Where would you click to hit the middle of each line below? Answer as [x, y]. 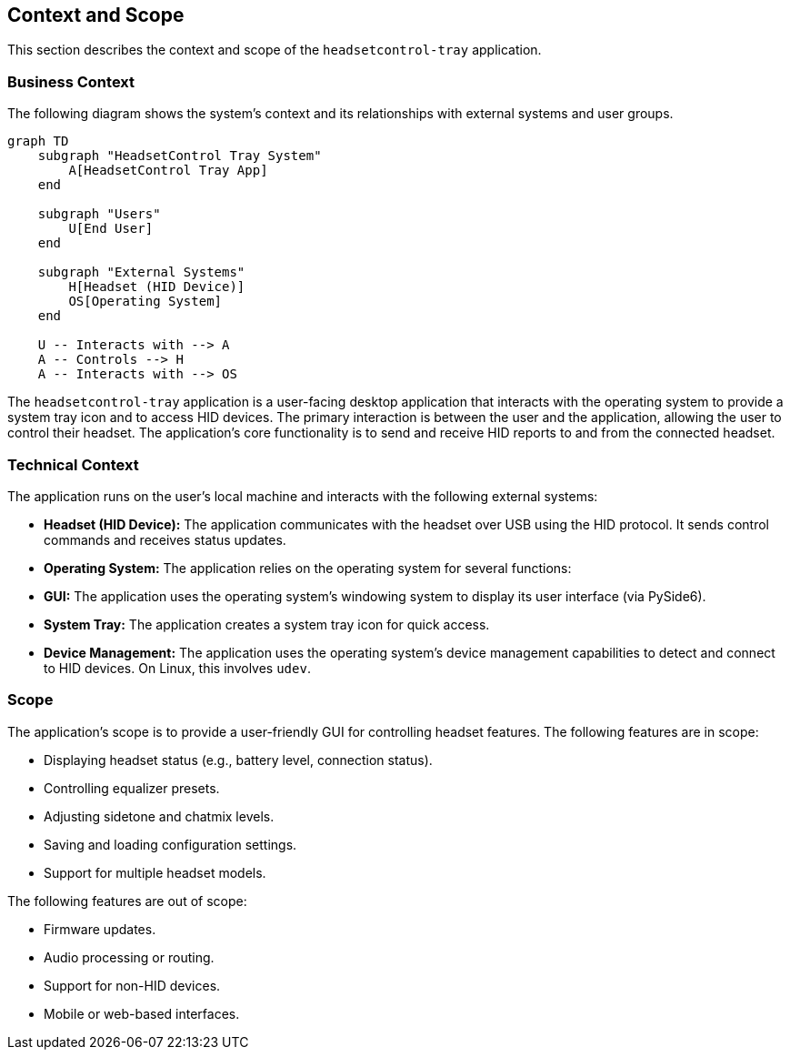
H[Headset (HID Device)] [157, 287]
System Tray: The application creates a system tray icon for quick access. [267, 624]
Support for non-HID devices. [132, 985]
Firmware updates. [100, 929]
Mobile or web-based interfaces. [142, 1013]
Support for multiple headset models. [155, 872]
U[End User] [111, 229]
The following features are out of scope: [127, 901]
